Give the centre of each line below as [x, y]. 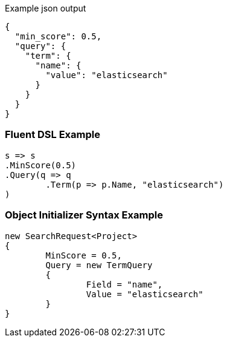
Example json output [46, 8]
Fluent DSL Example [53, 135]
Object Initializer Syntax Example [84, 215]
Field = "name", [124, 284]
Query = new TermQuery [99, 265]
